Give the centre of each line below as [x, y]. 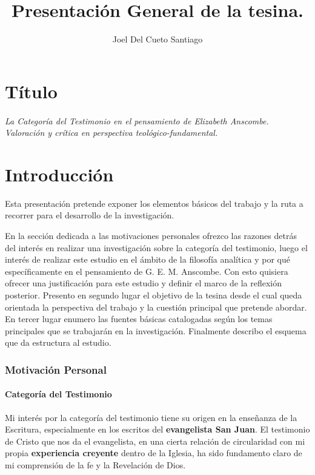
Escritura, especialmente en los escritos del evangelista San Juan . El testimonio [157, 429]
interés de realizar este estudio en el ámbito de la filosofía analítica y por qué [148, 259]
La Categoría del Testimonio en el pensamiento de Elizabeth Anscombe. [137, 120]
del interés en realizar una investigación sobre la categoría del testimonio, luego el [156, 247]
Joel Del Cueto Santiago [157, 39]
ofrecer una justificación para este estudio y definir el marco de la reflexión [144, 283]
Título [31, 91]
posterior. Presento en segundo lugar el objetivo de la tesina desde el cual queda [154, 295]
